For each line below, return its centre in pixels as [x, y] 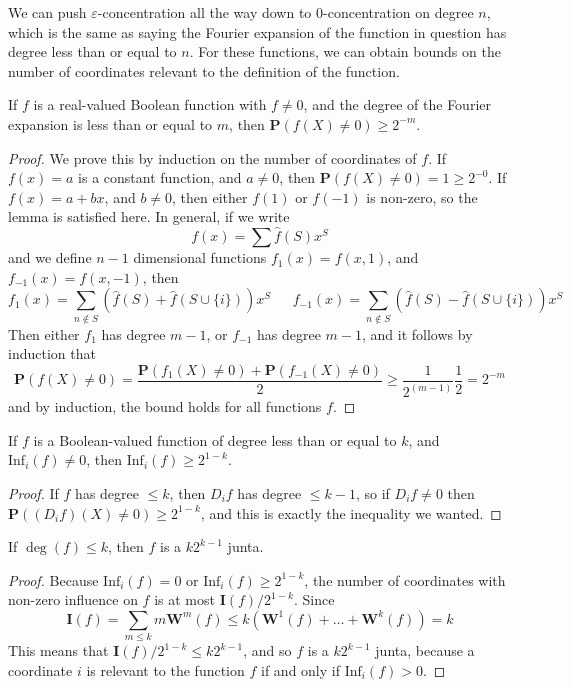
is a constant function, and [160, 177]
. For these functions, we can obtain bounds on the [345, 51]
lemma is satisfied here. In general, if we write [149, 216]
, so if [373, 492]
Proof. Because [53, 579]
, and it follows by [417, 333]
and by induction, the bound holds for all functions [165, 406]
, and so [267, 650]
